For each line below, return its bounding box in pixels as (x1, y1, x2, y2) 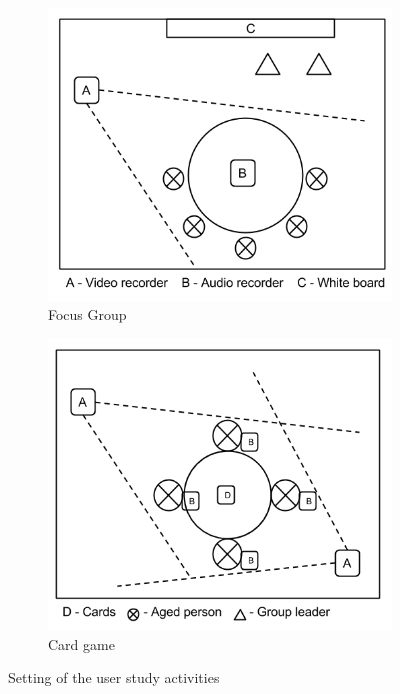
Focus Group (48, 304, 127, 325)
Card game (48, 633, 115, 654)
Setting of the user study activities (8, 667, 220, 688)
